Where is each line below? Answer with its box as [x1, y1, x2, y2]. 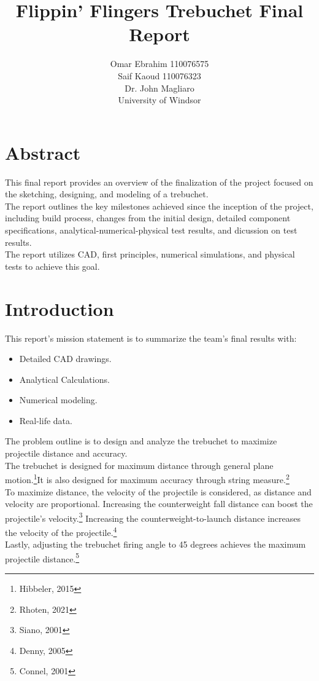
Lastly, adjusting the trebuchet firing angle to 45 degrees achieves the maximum [5, 538, 306, 551]
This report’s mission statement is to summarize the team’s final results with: [5, 331, 297, 344]
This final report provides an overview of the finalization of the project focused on [5, 175, 313, 188]
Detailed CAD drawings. [19, 352, 112, 365]
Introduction [5, 296, 114, 321]
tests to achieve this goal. [5, 259, 100, 272]
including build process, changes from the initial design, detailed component [5, 211, 291, 224]
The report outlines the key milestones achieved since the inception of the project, [5, 199, 313, 212]
